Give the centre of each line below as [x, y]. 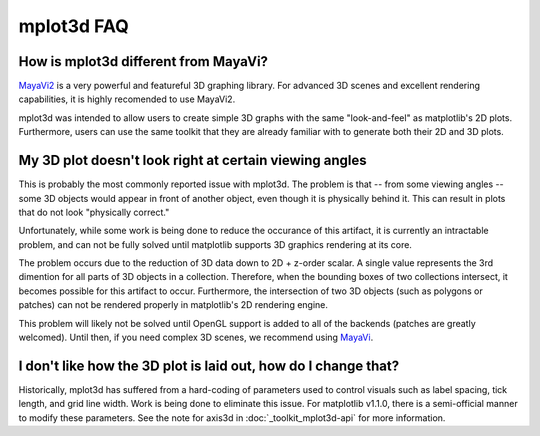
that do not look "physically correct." [94, 212]
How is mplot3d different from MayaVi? [143, 61]
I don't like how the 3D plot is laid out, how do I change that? [209, 365]
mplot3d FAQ [73, 26]
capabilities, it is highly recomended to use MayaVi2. [127, 99]
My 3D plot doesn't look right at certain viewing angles [192, 160]
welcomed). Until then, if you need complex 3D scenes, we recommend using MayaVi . [196, 337]
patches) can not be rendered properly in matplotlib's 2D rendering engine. [173, 305]
